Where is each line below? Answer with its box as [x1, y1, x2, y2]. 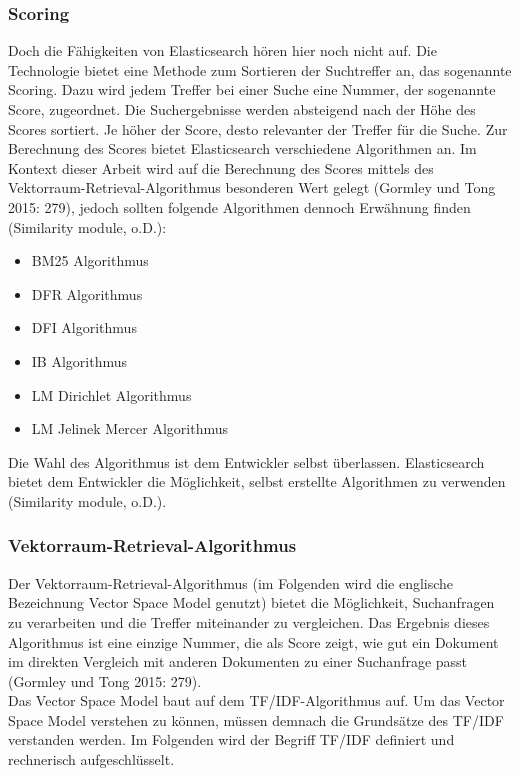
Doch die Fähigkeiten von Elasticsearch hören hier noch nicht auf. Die [8, 40, 437, 61]
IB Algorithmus [31, 350, 127, 371]
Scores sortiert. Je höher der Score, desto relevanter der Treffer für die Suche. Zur [8, 118, 508, 139]
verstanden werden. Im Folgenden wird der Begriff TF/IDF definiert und [8, 729, 455, 750]
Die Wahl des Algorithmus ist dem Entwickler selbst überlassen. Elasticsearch [8, 451, 485, 472]
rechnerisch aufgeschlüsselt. [8, 749, 175, 770]
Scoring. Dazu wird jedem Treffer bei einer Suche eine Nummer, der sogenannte [8, 79, 496, 100]
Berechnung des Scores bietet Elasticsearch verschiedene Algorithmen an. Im [8, 138, 477, 159]
